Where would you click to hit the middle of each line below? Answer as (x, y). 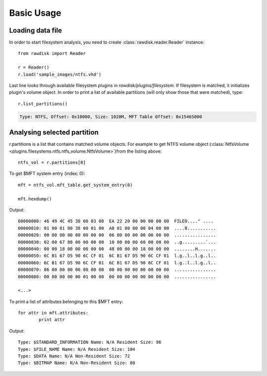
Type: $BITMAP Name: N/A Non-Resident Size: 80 (77, 363)
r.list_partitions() (43, 104)
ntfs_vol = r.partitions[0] (52, 163)
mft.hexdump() (35, 199)
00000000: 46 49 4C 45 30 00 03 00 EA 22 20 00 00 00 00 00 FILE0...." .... (116, 221)
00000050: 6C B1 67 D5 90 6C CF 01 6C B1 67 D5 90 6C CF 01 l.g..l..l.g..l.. (117, 256)
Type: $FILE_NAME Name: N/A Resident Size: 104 (77, 349)
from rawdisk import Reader (52, 54)
